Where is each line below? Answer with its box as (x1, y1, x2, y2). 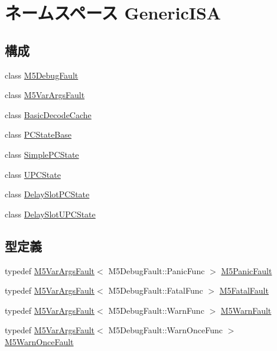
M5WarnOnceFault (5, 335, 74, 347)
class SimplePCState (5, 148, 79, 160)
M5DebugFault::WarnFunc (108, 304, 204, 316)
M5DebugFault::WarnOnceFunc (108, 324, 223, 336)
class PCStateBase (5, 128, 71, 141)
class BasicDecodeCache (5, 108, 92, 121)
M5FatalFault (219, 284, 269, 297)
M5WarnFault (220, 304, 272, 316)
